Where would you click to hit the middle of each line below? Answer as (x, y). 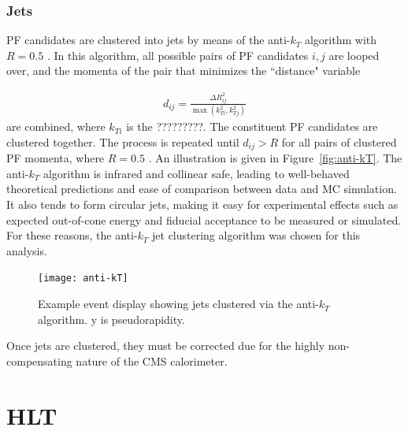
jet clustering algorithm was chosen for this (256, 235)
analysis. (27, 250)
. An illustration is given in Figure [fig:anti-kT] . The (275, 158)
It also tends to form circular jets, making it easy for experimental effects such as (202, 204)
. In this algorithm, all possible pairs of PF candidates (178, 55)
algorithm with (341, 40)
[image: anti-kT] (83, 279)
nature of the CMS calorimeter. (152, 360)
